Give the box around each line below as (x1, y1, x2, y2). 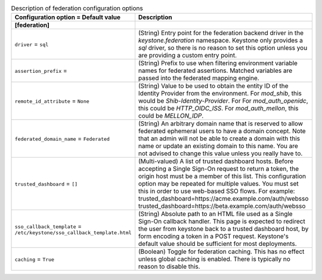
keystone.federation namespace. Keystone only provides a (138, 36, 304, 45)
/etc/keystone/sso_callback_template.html (14, 229, 132, 236)
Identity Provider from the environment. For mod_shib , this (138, 90, 302, 98)
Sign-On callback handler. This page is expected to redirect (138, 217, 305, 226)
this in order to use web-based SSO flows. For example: (138, 187, 295, 195)
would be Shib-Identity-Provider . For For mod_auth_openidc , (138, 97, 308, 105)
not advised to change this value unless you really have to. (138, 149, 303, 158)
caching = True (14, 255, 55, 263)
